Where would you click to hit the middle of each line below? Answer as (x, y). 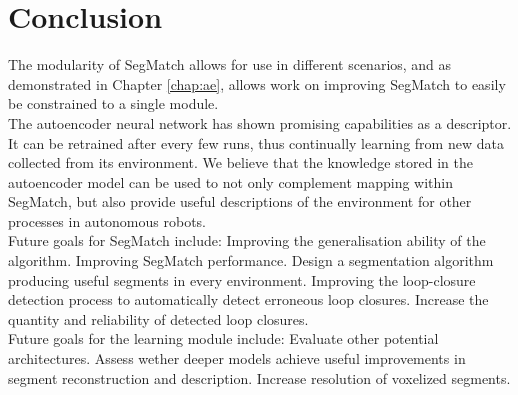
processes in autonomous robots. (107, 220)
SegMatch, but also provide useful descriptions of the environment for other (240, 201)
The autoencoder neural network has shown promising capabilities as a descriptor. (260, 122)
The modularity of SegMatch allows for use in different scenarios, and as (230, 64)
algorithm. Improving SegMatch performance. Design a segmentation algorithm (251, 260)
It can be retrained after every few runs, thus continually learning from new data (256, 142)
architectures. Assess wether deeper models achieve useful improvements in (237, 358)
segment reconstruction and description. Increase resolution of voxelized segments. (259, 377)
